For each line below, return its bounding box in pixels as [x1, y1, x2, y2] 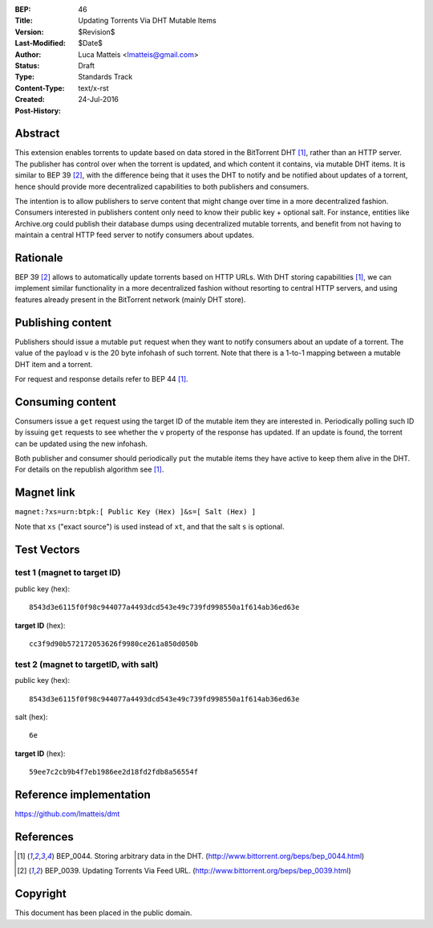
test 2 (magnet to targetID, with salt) [14, 659, 159, 670]
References [14, 830, 74, 844]
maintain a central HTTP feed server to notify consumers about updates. [14, 230, 254, 240]
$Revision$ [78, 27, 115, 36]
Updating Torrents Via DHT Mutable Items [78, 16, 216, 26]
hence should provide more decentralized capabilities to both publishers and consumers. [14, 182, 310, 191]
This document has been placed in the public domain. [14, 908, 192, 918]
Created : [14, 95, 46, 104]
